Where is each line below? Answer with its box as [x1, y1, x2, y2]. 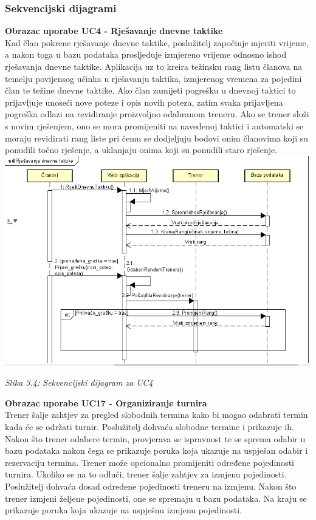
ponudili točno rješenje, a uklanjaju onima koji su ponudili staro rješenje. [5, 143, 278, 156]
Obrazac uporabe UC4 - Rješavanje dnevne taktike [5, 24, 223, 37]
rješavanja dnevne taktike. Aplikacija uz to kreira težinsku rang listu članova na [5, 60, 303, 72]
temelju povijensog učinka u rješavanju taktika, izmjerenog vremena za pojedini [5, 72, 302, 84]
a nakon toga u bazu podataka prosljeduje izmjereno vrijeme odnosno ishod [5, 48, 287, 61]
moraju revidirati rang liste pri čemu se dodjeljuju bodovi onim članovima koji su [5, 131, 309, 144]
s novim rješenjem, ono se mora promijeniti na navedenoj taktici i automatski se [5, 119, 304, 132]
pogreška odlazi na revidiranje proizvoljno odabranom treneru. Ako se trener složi [5, 108, 309, 120]
